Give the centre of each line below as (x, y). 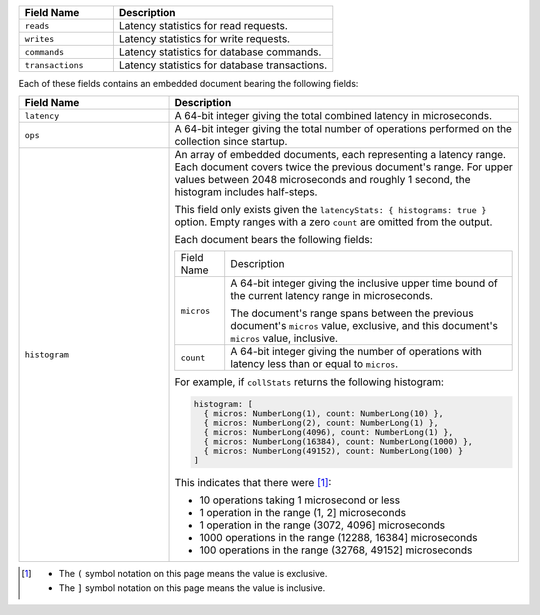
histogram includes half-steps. (246, 192)
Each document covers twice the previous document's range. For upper (344, 167)
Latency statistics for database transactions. (223, 65)
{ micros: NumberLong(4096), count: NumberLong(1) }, (328, 432)
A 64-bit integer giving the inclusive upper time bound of (364, 283)
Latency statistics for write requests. (204, 38)
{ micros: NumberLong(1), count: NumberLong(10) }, (323, 413)
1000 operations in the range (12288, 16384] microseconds (338, 538)
